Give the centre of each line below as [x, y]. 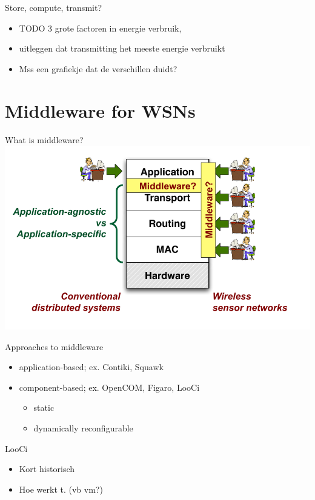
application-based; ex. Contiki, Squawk [91, 367]
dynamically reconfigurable [83, 428]
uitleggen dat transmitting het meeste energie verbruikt [122, 48]
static [44, 407]
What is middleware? [44, 139]
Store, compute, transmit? [53, 7]
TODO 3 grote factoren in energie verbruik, [100, 28]
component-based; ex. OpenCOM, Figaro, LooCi [109, 387]
